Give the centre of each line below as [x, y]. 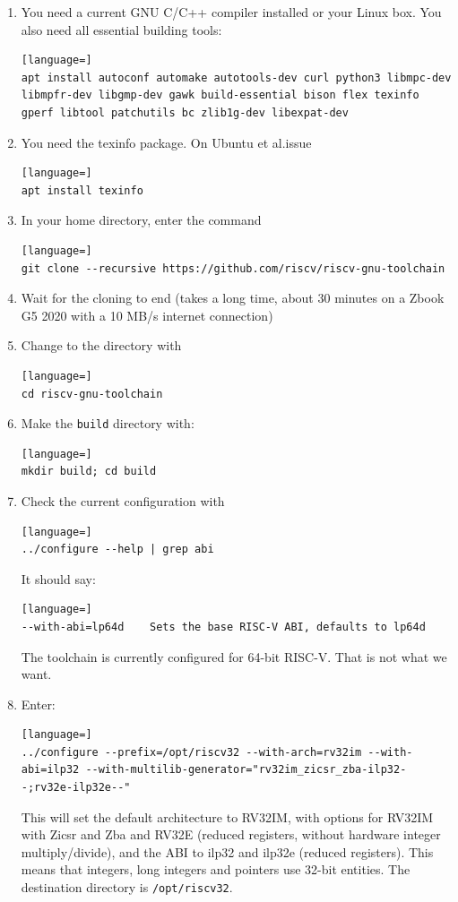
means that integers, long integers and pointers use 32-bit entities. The [216, 869]
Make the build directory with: [108, 423]
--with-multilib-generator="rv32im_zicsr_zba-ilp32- [246, 770]
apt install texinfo [82, 190]
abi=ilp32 [50, 770]
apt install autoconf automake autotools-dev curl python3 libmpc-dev [236, 77]
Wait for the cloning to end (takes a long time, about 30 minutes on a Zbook [233, 298]
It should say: [58, 578]
